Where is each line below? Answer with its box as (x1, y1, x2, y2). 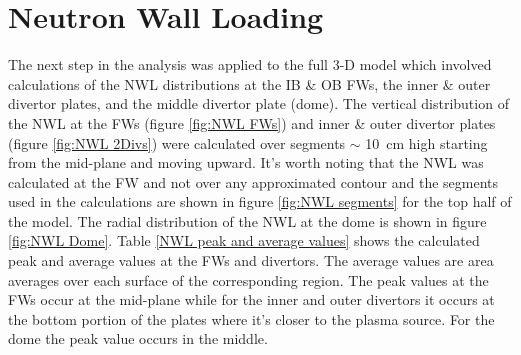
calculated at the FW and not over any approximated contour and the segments (8, 171, 499, 192)
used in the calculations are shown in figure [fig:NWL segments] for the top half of (8, 191, 512, 212)
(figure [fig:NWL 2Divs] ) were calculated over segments (8, 132, 346, 153)
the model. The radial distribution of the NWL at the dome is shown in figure (8, 210, 487, 231)
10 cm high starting (365, 132, 488, 153)
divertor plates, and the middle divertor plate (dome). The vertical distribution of (8, 93, 509, 114)
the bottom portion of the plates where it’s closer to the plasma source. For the (8, 308, 495, 329)
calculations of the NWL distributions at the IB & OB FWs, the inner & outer (8, 73, 491, 94)
